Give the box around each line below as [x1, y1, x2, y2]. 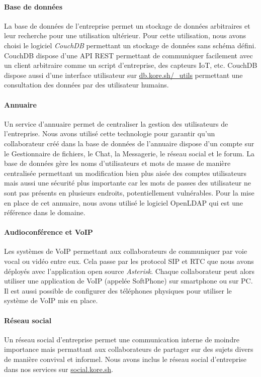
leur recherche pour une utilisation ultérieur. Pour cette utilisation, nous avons [4, 30, 246, 41]
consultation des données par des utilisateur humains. [4, 79, 169, 90]
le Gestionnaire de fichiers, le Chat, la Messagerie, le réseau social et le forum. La [4, 148, 254, 158]
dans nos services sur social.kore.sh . [4, 363, 113, 374]
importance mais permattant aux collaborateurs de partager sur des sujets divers [4, 344, 253, 354]
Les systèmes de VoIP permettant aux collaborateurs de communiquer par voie [4, 246, 247, 256]
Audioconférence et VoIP [4, 227, 93, 237]
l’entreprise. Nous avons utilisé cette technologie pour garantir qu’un [4, 128, 215, 139]
